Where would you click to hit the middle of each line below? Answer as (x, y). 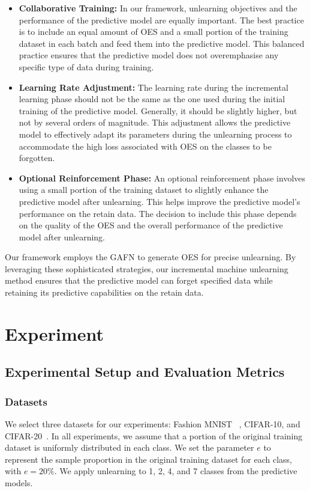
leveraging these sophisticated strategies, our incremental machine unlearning (147, 268)
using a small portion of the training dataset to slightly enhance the (144, 190)
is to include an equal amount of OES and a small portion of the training (154, 32)
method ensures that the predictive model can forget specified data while (139, 280)
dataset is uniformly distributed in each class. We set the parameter (130, 447)
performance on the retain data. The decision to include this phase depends (158, 213)
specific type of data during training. (86, 66)
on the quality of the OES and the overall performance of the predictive (151, 225)
